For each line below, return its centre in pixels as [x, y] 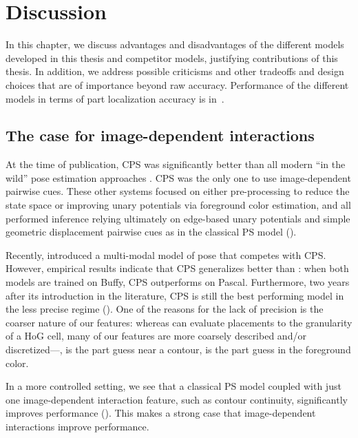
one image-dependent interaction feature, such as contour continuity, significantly [177, 399]
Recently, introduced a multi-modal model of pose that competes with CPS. [166, 254]
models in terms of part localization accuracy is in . [115, 98]
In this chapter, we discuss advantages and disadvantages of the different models [175, 44]
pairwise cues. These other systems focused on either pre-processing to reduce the [178, 191]
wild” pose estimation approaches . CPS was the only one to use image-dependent [178, 177]
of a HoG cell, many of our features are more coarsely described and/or [156, 336]
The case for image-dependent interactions [160, 135]
